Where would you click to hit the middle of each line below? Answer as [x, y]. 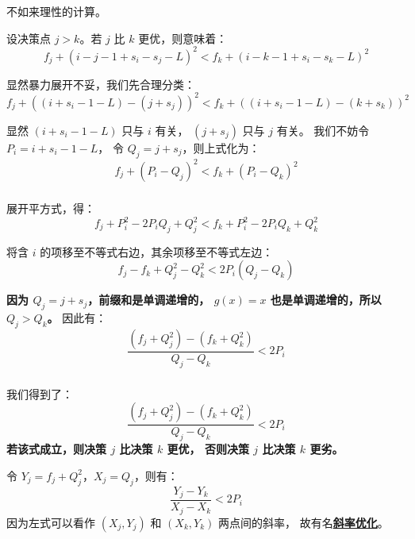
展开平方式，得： [51, 208]
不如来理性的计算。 [56, 11]
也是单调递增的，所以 [326, 300]
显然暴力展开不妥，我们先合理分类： [101, 84]
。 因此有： [77, 318]
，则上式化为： [221, 147]
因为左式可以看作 [51, 522]
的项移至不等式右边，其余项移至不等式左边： [157, 251]
